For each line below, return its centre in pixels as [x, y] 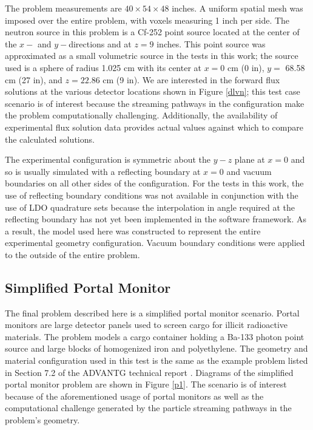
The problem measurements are [63, 8]
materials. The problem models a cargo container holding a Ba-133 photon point [155, 336]
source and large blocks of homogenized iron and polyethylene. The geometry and [156, 348]
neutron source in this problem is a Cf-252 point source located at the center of [152, 32]
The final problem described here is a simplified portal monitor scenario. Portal [152, 312]
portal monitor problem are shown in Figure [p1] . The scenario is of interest [146, 384]
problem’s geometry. [42, 420]
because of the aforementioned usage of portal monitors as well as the [134, 396]
